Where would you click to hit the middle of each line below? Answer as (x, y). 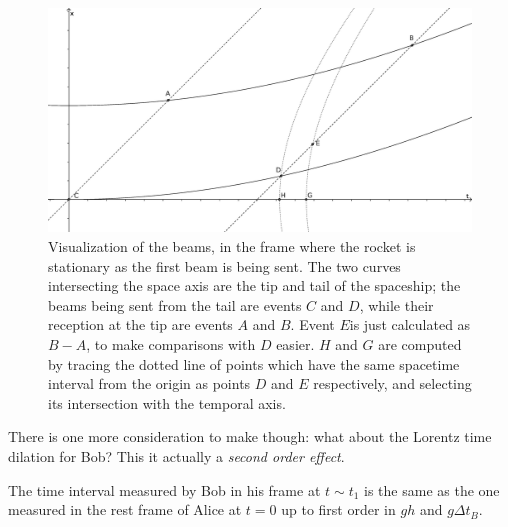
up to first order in (338, 509)
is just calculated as (410, 324)
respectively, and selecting (392, 383)
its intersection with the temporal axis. (167, 402)
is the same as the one (432, 489)
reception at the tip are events (140, 324)
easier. (295, 343)
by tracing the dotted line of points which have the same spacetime (254, 363)
